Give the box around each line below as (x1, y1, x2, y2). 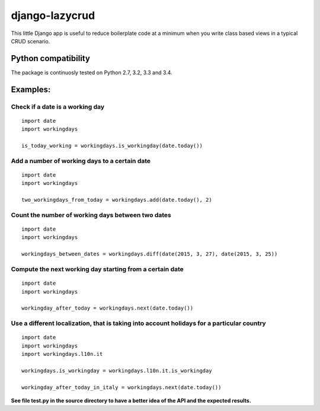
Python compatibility (11, 53, 90, 63)
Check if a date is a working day (11, 103, 105, 111)
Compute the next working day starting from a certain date (11, 265, 184, 273)
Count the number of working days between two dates (11, 211, 171, 219)
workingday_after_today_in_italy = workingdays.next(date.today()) (21, 384, 222, 391)
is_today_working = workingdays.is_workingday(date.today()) (21, 142, 203, 149)
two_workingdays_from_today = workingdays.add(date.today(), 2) (21, 196, 213, 203)
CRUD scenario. (11, 37, 50, 44)
